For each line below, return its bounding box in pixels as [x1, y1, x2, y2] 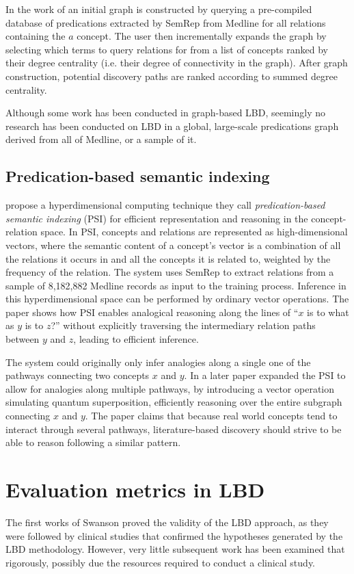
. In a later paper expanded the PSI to [184, 368, 346, 382]
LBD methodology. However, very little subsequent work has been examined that [5, 542, 345, 556]
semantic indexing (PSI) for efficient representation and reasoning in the [5, 211, 308, 225]
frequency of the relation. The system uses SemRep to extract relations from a [5, 265, 334, 279]
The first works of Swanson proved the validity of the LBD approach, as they [5, 514, 329, 529]
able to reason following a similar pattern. [5, 435, 181, 449]
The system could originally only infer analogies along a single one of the [5, 354, 311, 369]
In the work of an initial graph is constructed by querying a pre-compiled [5, 2, 312, 16]
